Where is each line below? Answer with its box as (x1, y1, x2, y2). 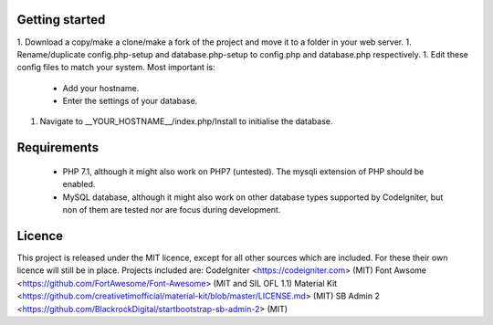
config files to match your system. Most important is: (16, 62, 215, 73)
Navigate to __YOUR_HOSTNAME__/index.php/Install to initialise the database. (39, 116, 333, 127)
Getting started (16, 12, 106, 27)
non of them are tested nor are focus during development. (62, 204, 281, 215)
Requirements (16, 140, 100, 155)
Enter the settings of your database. (62, 96, 198, 107)
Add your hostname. (62, 82, 140, 93)
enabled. (62, 179, 96, 190)
